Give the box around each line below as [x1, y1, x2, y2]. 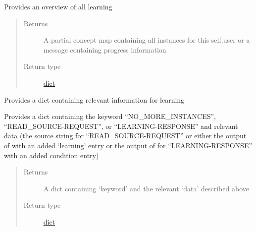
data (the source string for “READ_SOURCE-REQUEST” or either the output [4, 130, 247, 141]
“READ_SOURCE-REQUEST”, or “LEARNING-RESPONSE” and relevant [4, 120, 238, 131]
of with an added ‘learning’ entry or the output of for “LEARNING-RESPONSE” [4, 140, 253, 150]
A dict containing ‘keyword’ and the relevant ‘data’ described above [43, 183, 249, 193]
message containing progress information [43, 44, 166, 55]
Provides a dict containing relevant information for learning [4, 94, 185, 105]
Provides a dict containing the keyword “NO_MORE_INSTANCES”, [4, 111, 216, 121]
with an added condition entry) [4, 150, 99, 160]
